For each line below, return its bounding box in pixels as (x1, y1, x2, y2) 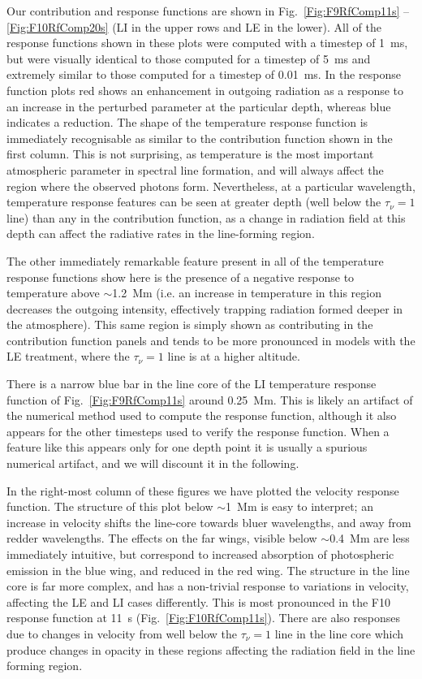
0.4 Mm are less (329, 530, 410, 547)
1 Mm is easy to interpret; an (226, 498, 373, 515)
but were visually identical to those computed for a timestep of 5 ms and (6, 50, 371, 67)
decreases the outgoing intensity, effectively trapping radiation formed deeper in (6, 300, 403, 317)
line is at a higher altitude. (167, 348, 300, 365)
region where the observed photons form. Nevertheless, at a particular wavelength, (6, 177, 416, 194)
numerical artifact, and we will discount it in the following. (6, 455, 299, 472)
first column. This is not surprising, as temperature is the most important (6, 145, 374, 162)
